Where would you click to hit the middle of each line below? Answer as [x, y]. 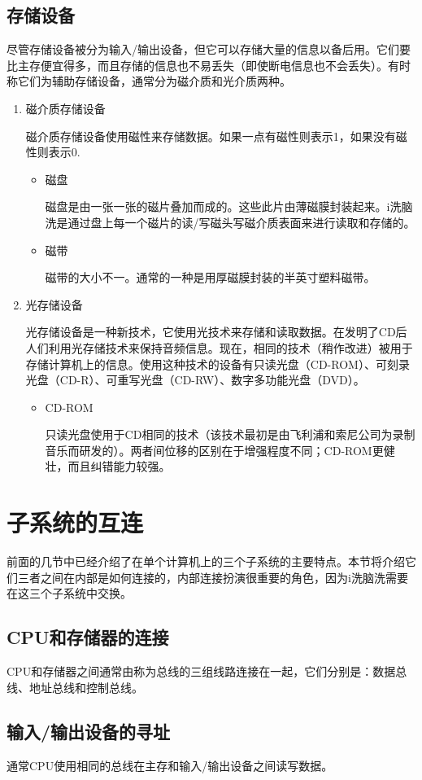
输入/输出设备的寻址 [89, 731]
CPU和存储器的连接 [88, 637]
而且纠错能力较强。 [119, 466]
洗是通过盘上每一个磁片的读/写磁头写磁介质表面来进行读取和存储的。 [230, 222]
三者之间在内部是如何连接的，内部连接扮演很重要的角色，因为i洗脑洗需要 [213, 577]
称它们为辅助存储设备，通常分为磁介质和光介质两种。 [149, 81]
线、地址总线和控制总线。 [75, 687]
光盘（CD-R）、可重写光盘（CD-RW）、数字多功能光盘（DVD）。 [195, 380]
